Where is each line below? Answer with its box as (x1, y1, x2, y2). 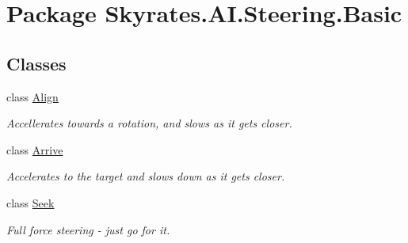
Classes (6, 51, 67, 75)
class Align (6, 88, 59, 104)
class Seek (6, 194, 55, 211)
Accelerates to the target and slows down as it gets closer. (6, 168, 285, 184)
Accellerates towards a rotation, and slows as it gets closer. (6, 115, 292, 131)
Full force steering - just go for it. (6, 221, 170, 237)
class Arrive (6, 141, 63, 158)
